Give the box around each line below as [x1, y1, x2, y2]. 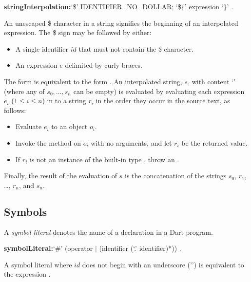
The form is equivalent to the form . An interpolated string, [4, 76, 182, 86]
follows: [4, 105, 26, 115]
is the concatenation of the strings [125, 170, 227, 181]
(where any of [4, 86, 45, 96]
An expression [15, 60, 58, 70]
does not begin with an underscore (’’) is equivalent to [82, 259, 244, 269]
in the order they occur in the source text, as [96, 95, 230, 106]
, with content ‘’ [188, 76, 236, 86]
